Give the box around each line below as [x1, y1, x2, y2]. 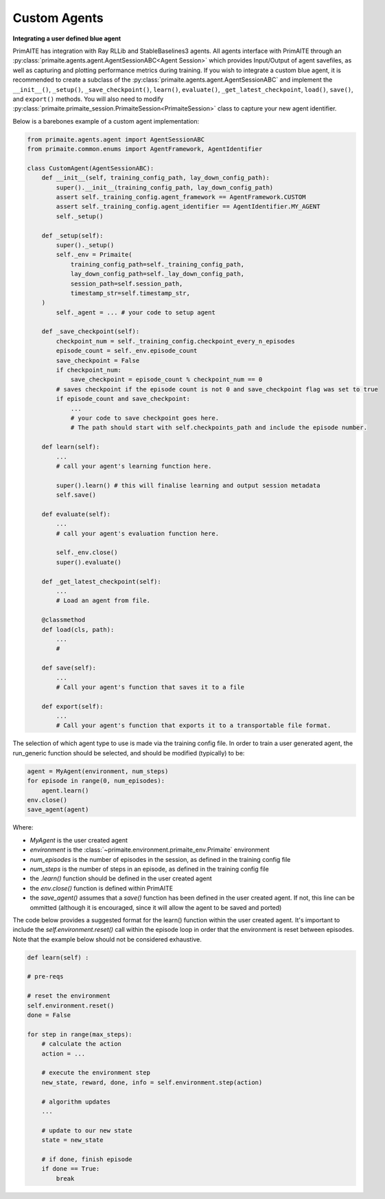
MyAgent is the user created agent [30, 836, 128, 844]
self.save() [56, 491, 96, 499]
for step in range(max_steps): [27, 1030, 133, 1038]
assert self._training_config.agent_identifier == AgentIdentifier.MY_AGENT [56, 203, 320, 211]
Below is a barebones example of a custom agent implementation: [12, 117, 200, 125]
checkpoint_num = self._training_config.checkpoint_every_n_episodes [56, 337, 295, 345]
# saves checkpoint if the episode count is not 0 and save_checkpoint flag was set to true [56, 385, 379, 393]
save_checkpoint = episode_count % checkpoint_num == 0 [70, 376, 263, 384]
